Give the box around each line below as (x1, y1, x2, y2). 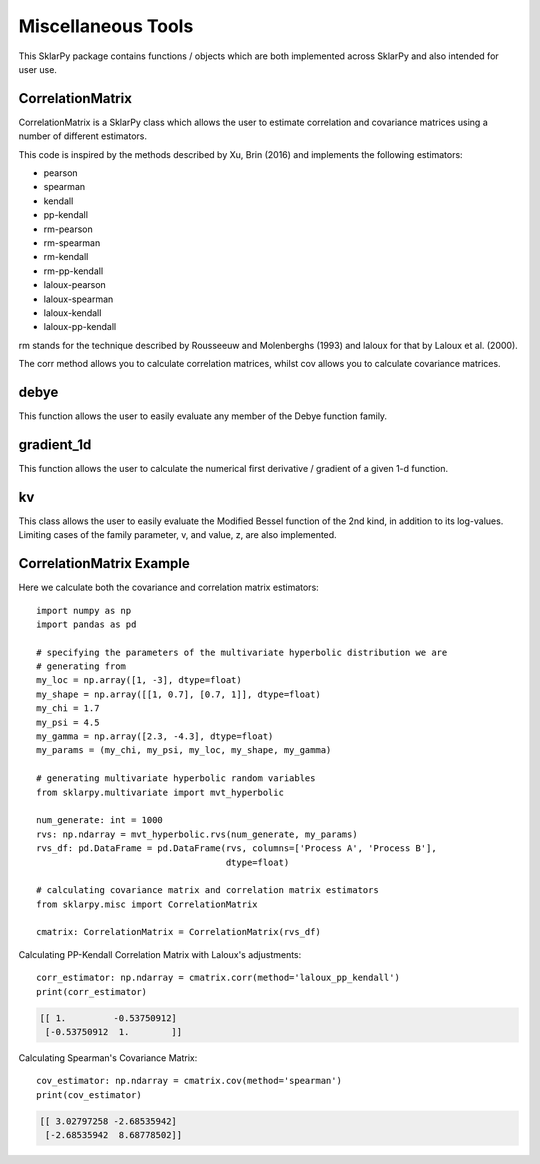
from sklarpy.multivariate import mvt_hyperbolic (36, 786, 285, 798)
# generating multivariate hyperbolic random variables (36, 773, 316, 784)
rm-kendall (43, 251, 89, 263)
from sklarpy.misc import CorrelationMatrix (36, 898, 259, 910)
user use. (18, 63, 57, 75)
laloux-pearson (43, 279, 107, 291)
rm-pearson (43, 223, 94, 235)
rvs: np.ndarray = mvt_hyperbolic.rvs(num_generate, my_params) (36, 828, 359, 840)
